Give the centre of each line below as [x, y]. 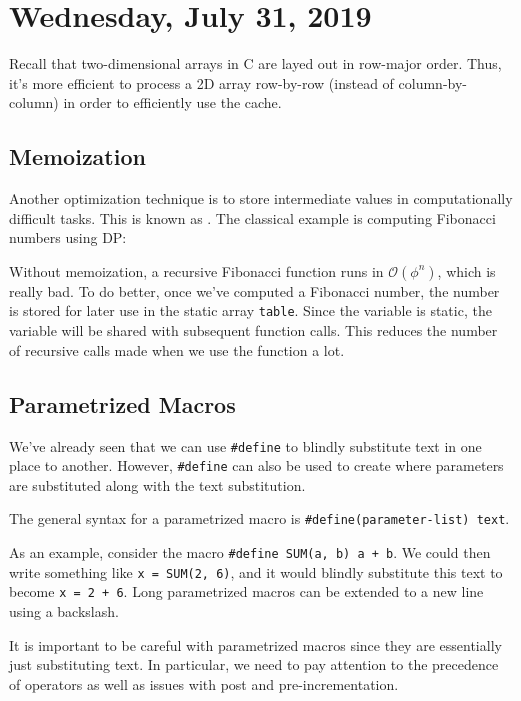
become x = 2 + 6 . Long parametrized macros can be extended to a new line [246, 591]
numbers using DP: [68, 237]
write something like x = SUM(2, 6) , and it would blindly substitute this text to [256, 571]
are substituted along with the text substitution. [157, 484]
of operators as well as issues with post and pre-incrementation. [204, 683]
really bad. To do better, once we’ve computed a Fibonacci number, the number [254, 290]
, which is [466, 270]
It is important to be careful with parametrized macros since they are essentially [255, 644]
